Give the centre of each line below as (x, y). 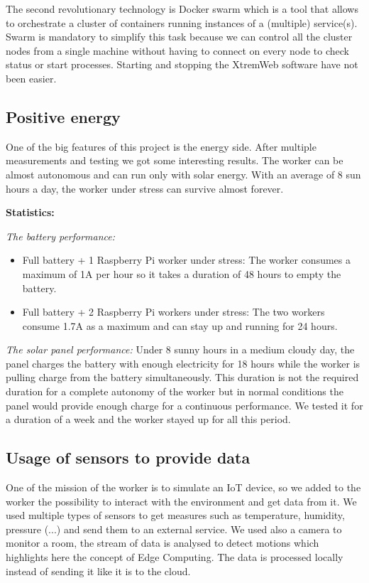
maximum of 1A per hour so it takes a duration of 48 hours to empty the (182, 273)
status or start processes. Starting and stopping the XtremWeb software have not (182, 64)
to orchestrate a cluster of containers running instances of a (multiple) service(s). (182, 22)
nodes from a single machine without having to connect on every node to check (177, 50)
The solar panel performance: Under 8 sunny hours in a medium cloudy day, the (180, 349)
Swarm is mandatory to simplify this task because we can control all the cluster (179, 37)
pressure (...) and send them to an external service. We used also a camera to (174, 529)
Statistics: (30, 212)
